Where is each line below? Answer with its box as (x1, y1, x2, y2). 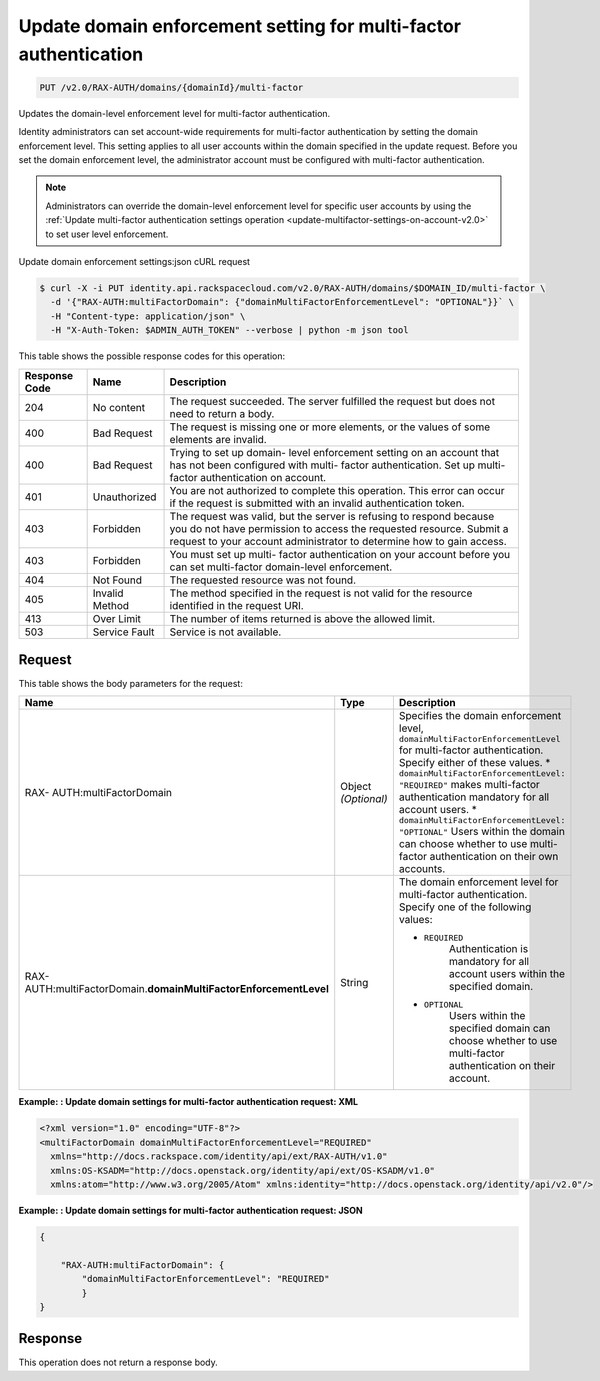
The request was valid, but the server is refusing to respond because (169, 509, 495, 523)
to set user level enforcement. (45, 228, 169, 240)
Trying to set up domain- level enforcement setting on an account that (169, 445, 500, 459)
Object (340, 779, 372, 793)
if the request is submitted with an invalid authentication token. (169, 496, 465, 510)
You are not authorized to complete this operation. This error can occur (169, 483, 505, 497)
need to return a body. (169, 406, 275, 420)
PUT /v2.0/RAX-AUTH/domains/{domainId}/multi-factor (39, 81, 304, 93)
